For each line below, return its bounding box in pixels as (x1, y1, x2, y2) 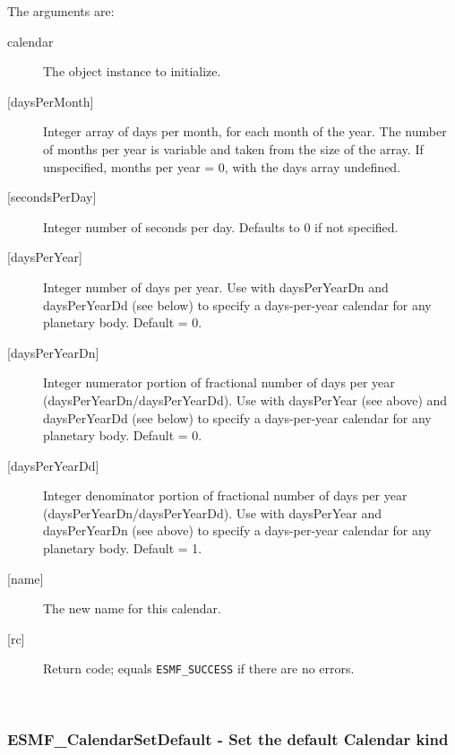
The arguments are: (7, 2, 115, 20)
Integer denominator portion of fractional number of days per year (43, 486, 408, 505)
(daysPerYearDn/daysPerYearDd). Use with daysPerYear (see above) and (43, 390, 448, 409)
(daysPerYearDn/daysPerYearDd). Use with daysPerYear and (43, 503, 382, 522)
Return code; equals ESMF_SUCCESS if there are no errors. (43, 659, 355, 678)
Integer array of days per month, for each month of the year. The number (43, 122, 447, 141)
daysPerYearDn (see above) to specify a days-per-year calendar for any (43, 521, 432, 540)
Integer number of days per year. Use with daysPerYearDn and (43, 277, 389, 296)
